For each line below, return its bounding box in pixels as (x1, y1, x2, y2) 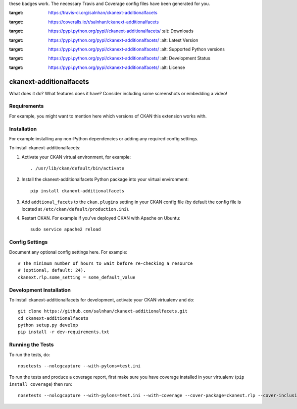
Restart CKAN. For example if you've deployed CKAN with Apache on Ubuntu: (21, 215, 181, 221)
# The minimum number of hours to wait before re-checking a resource (18, 260, 193, 266)
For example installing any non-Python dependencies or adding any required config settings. (9, 135, 198, 141)
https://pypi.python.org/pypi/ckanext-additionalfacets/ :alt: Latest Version (48, 37, 198, 43)
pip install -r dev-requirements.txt (18, 329, 110, 335)
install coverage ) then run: (9, 381, 72, 387)
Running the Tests (9, 341, 54, 348)
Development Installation (9, 287, 71, 293)
